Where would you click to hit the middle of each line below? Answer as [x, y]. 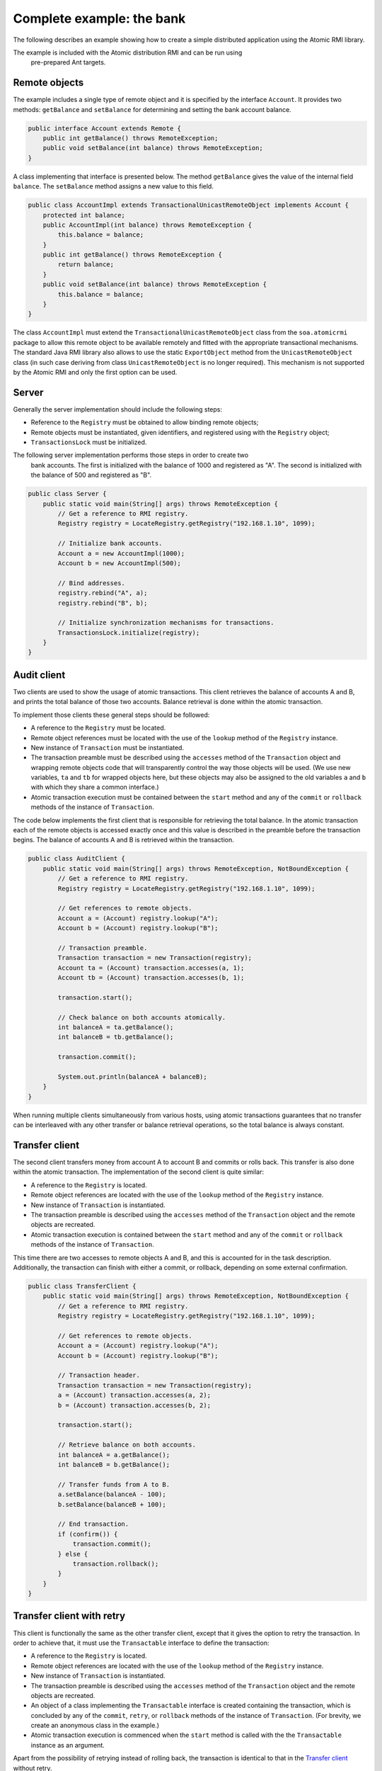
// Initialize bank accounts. [110, 543]
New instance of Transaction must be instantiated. [107, 747]
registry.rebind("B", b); [103, 603]
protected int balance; [84, 215]
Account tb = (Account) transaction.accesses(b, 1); [151, 978]
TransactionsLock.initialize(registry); [129, 633]
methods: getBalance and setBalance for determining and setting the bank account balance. [152, 109]
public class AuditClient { [76, 859]
